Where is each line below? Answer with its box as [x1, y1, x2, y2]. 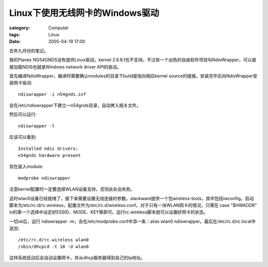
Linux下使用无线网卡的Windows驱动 [9, 7, 159, 18]
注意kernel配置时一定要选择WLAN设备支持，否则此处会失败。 [9, 186, 135, 192]
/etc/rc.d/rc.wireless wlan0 [18, 237, 89, 243]
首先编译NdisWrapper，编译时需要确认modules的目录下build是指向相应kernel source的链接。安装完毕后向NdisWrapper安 [9, 72, 258, 79]
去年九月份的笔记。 [9, 48, 49, 54]
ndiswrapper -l [18, 123, 55, 129]
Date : [9, 39, 21, 45]
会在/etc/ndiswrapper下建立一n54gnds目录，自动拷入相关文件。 [9, 102, 141, 109]
